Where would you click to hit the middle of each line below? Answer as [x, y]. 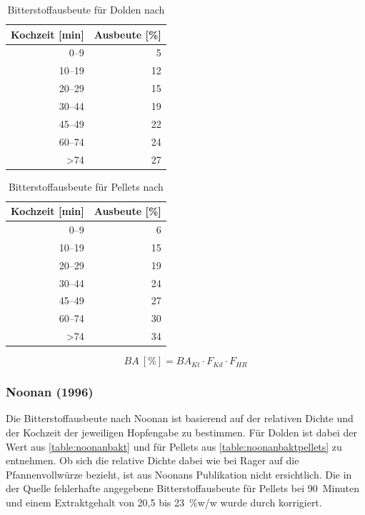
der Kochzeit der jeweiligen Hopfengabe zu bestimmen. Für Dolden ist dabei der [181, 432]
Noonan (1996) [50, 392]
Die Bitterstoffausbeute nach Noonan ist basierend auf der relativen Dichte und [180, 418]
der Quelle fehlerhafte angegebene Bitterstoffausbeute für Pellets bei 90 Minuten [183, 488]
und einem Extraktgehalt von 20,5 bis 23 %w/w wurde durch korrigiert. [164, 502]
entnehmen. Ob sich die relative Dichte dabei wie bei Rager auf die [152, 460]
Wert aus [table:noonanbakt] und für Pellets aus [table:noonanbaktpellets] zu [174, 446]
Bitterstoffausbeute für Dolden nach [86, 9]
